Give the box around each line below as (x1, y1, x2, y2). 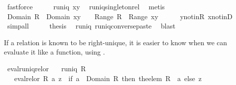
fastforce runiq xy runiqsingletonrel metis (7, 1, 165, 11)
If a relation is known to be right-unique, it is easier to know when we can (4, 37, 227, 47)
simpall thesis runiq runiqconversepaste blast (7, 21, 176, 31)
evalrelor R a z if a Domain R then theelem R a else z (14, 73, 202, 83)
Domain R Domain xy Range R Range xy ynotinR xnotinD (7, 11, 233, 21)
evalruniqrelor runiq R (7, 63, 86, 73)
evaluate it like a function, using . (4, 47, 105, 57)
